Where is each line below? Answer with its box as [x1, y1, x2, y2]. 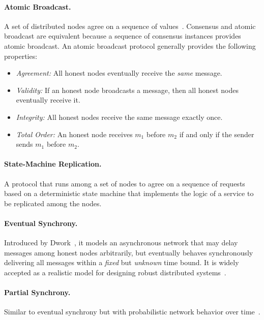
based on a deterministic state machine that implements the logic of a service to [4, 188, 254, 199]
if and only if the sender [179, 129, 254, 139]
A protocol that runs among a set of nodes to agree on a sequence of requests [4, 178, 245, 188]
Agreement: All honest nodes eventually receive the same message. [16, 68, 222, 78]
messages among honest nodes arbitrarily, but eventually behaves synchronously [4, 247, 253, 258]
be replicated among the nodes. [4, 198, 102, 208]
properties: [4, 50, 38, 61]
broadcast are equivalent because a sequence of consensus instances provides [4, 30, 241, 41]
